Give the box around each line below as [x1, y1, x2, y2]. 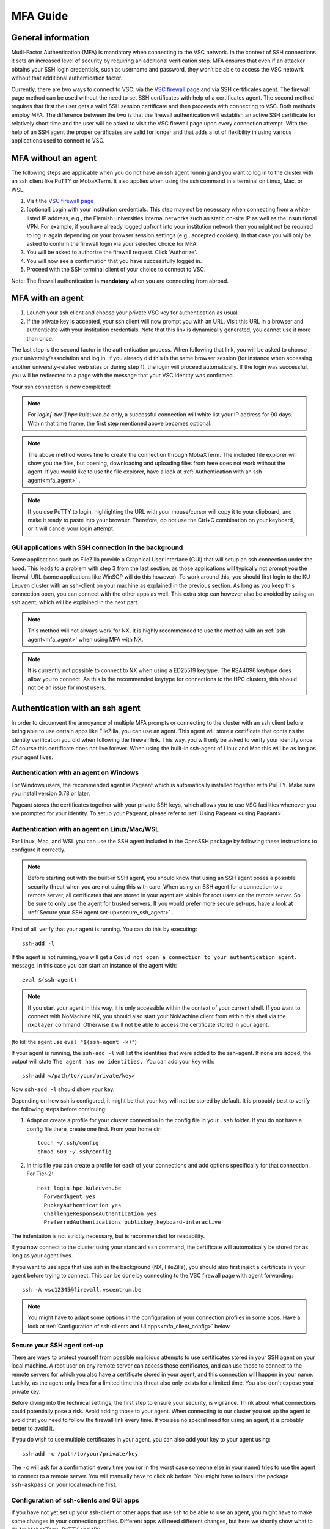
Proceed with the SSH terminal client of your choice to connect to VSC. [26, 266, 206, 273]
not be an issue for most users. [28, 684, 106, 691]
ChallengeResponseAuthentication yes [43, 1210, 157, 1217]
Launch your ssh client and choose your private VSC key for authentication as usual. [26, 309, 240, 316]
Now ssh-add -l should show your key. [11, 1086, 115, 1093]
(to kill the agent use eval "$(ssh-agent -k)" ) [11, 1038, 137, 1045]
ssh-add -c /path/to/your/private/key [22, 1450, 139, 1457]
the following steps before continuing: [11, 1106, 107, 1113]
